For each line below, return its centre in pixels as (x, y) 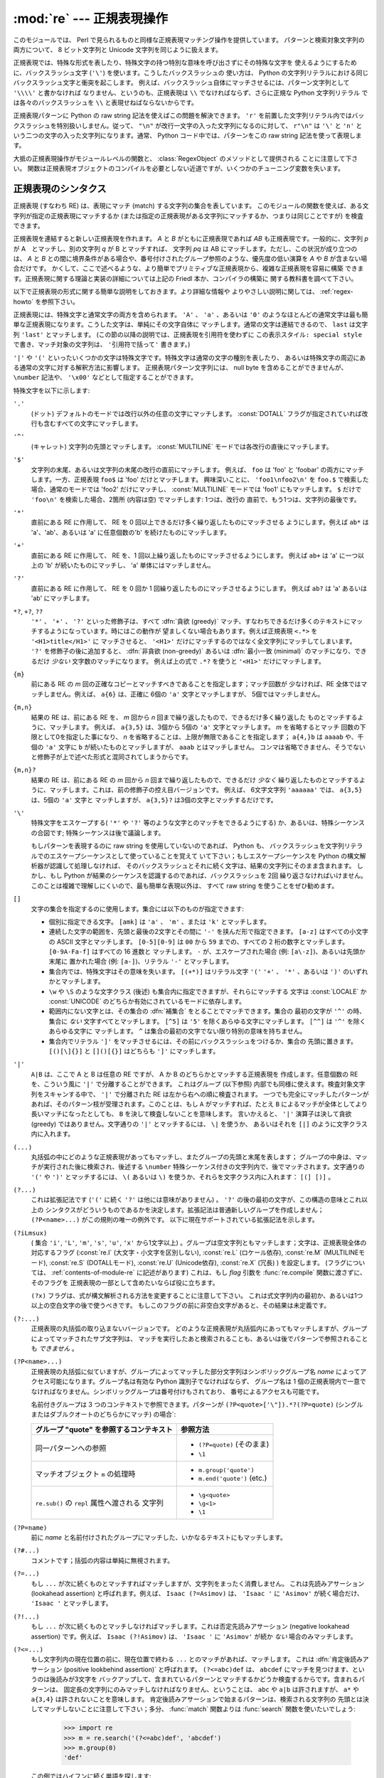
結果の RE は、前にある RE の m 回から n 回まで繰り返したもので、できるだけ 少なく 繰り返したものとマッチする (195, 779)
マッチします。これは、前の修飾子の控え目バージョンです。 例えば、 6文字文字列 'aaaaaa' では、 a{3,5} (206, 790)
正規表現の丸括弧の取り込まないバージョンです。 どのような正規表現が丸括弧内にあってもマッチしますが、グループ (199, 1329)
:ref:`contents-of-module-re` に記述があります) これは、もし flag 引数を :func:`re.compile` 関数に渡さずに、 (208, 1272)
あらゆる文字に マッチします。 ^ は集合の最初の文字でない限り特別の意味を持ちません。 (177, 1031)
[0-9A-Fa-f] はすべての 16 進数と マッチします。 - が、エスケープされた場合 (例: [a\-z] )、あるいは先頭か (207, 952)
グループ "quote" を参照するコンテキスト (104, 1430)
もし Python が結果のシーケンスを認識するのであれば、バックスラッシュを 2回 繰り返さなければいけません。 (208, 875)
